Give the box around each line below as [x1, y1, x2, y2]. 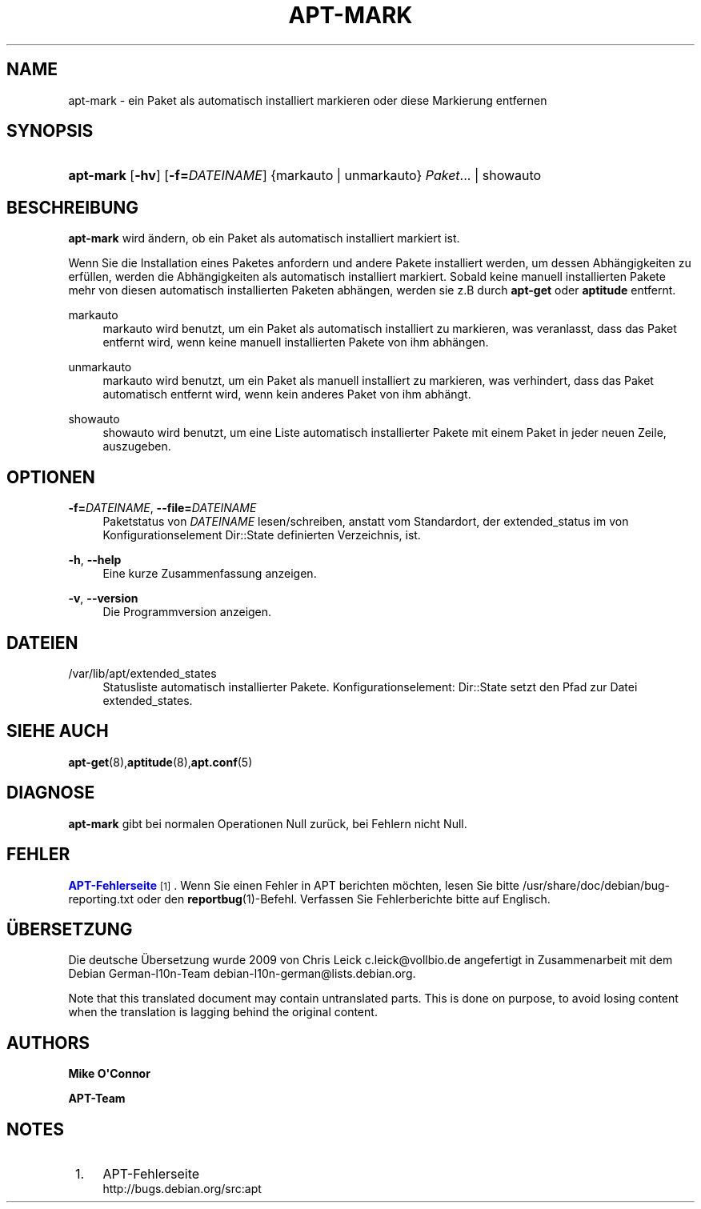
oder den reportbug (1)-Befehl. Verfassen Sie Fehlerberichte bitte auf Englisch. [136, 891, 551, 906]
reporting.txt [68, 891, 134, 906]
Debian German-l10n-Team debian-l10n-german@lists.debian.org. [68, 967, 416, 981]
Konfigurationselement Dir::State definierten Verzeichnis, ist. [102, 528, 421, 542]
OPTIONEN [6, 466, 95, 487]
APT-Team [68, 1091, 126, 1106]
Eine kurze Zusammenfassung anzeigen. [102, 566, 317, 581]
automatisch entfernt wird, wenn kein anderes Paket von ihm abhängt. [102, 387, 471, 402]
